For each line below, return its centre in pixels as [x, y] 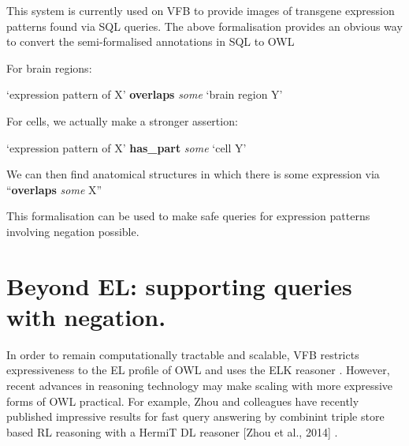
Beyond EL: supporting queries [179, 285]
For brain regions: [49, 67]
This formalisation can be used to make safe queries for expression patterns [188, 216]
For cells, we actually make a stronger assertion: [122, 120]
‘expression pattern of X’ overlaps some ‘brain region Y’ [145, 94]
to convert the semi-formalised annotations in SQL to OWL [151, 41]
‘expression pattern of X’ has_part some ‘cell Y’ [126, 147]
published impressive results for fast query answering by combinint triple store [195, 416]
